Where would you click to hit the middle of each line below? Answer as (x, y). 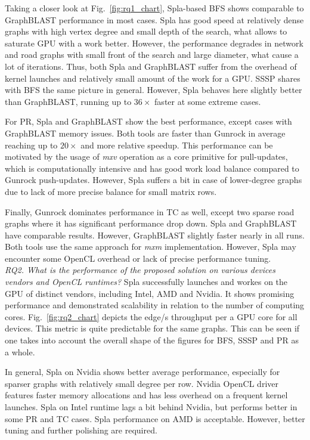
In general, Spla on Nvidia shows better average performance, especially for (142, 372)
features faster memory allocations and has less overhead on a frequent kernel (146, 395)
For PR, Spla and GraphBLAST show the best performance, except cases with (148, 121)
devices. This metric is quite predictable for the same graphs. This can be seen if (152, 328)
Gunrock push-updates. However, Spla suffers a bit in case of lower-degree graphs (154, 180)
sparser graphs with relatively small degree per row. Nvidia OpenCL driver (142, 383)
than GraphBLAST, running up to (68, 101)
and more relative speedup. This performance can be (177, 145)
